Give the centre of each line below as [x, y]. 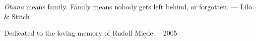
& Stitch [17, 16]
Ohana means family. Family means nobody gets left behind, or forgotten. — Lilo [128, 6]
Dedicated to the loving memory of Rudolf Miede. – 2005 [91, 33]
